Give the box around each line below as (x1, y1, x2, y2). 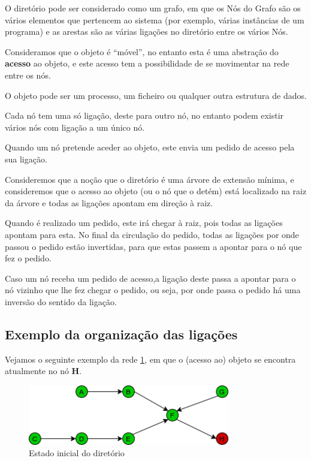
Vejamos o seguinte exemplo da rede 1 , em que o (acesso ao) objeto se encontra (5, 352, 296, 365)
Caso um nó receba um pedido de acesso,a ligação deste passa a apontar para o (5, 272, 296, 284)
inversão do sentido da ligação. (5, 295, 117, 308)
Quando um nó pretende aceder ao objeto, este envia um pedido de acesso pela (5, 141, 295, 153)
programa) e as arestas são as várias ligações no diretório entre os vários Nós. (5, 25, 288, 38)
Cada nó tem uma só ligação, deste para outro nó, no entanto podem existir (5, 109, 284, 122)
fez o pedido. (5, 252, 52, 264)
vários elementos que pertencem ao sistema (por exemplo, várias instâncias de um (5, 13, 304, 26)
